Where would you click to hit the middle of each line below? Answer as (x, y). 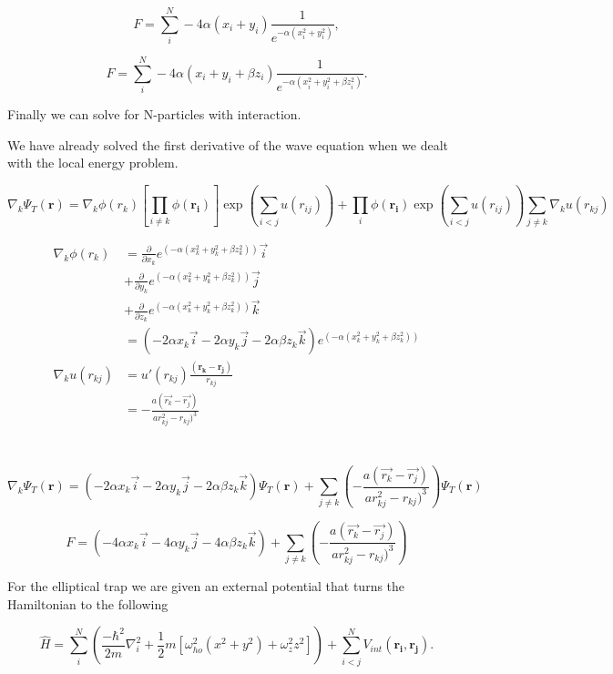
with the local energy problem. (93, 163)
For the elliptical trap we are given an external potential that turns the (206, 586)
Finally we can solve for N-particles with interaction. (154, 114)
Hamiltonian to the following (88, 603)
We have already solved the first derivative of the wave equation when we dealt (228, 144)
